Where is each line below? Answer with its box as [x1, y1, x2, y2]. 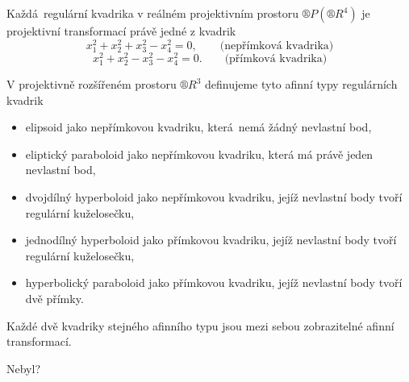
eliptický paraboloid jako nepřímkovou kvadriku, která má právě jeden [25, 145, 374, 162]
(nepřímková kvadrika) [219, 39, 334, 52]
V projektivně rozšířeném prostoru [6, 76, 177, 93]
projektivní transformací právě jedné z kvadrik [6, 23, 236, 39]
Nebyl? [6, 359, 40, 376]
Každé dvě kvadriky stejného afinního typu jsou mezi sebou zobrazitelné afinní [6, 317, 394, 334]
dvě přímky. [25, 290, 84, 306]
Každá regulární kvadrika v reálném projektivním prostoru [6, 5, 299, 21]
